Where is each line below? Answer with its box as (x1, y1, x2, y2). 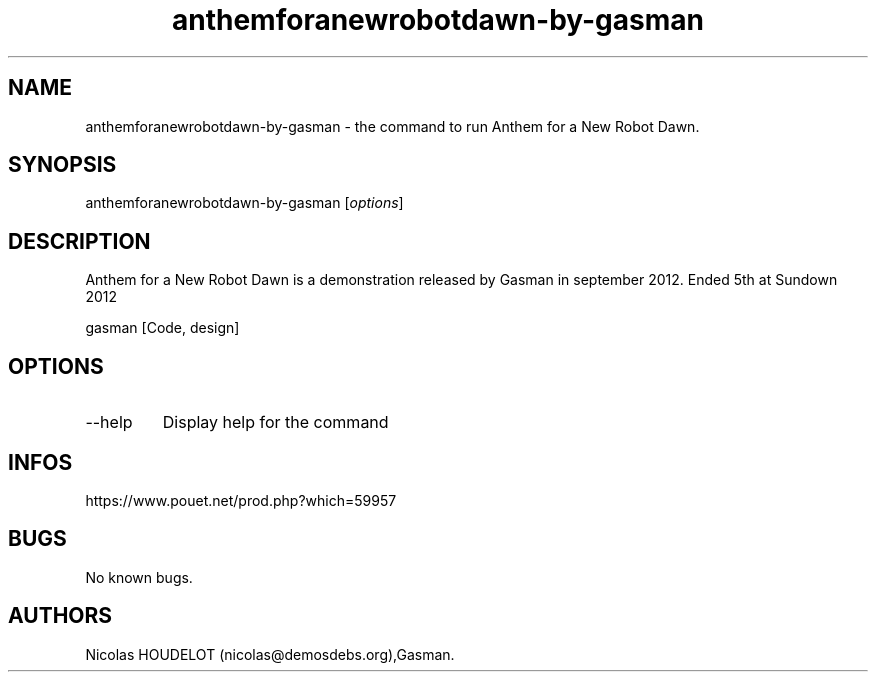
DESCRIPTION (8, 228, 151, 254)
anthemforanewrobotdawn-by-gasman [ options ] (85, 194, 404, 212)
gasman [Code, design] (85, 319, 240, 337)
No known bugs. (85, 568, 193, 586)
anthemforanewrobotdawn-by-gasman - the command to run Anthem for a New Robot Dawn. (85, 117, 700, 135)
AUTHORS (8, 603, 113, 629)
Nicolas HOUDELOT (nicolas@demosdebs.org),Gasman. (85, 645, 455, 663)
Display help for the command (162, 412, 389, 433)
